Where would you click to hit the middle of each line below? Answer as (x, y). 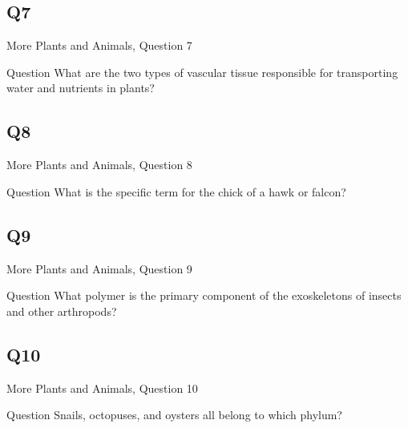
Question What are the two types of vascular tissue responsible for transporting (202, 72)
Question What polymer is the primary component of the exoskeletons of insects (204, 295)
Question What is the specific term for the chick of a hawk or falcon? (176, 191)
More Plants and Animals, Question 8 (99, 165)
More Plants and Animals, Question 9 (99, 268)
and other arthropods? (62, 311)
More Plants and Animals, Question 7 (99, 45)
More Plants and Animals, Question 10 (102, 388)
